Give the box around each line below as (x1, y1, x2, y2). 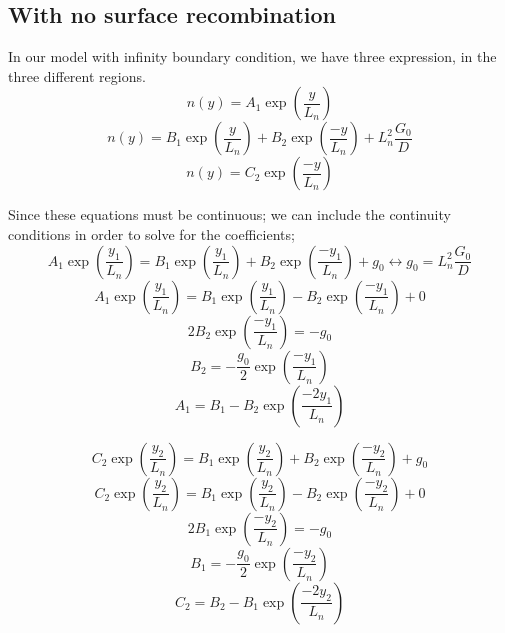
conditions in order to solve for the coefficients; (8, 223, 295, 244)
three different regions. (8, 65, 146, 86)
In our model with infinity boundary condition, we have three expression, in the (8, 46, 497, 67)
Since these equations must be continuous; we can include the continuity (8, 204, 451, 225)
